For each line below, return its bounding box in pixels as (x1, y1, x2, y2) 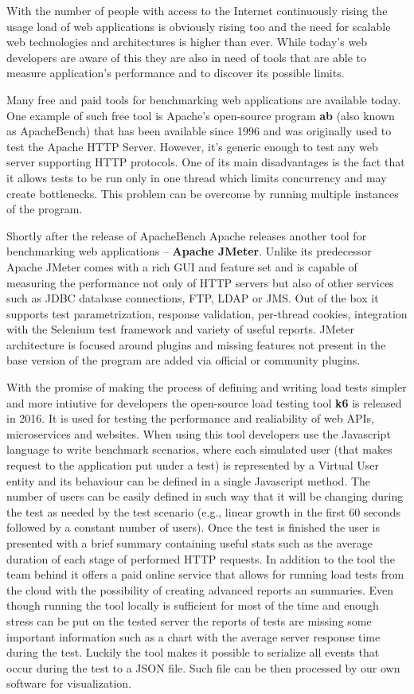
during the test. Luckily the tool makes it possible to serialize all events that (6, 644, 380, 661)
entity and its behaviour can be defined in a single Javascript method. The (6, 472, 371, 489)
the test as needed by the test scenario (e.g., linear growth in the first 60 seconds (6, 503, 400, 520)
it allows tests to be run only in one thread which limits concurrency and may (6, 169, 387, 185)
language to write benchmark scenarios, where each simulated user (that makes (6, 441, 393, 458)
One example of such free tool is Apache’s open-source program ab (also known (6, 107, 395, 123)
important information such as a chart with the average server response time (6, 628, 381, 645)
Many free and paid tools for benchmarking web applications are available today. (6, 91, 401, 107)
